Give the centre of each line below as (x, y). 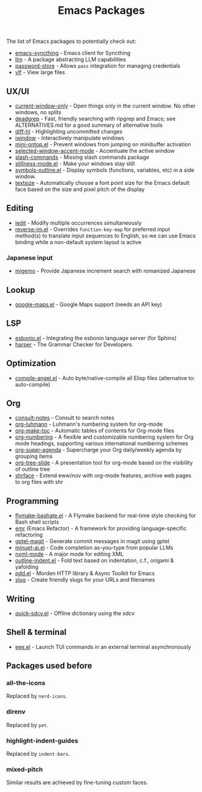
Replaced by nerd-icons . (37, 696)
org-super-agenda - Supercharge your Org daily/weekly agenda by (98, 450)
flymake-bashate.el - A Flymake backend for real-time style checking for (105, 516)
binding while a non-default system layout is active (78, 242)
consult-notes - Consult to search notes (65, 418)
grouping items (34, 456)
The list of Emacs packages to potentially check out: (71, 41)
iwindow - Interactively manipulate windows (70, 138)
